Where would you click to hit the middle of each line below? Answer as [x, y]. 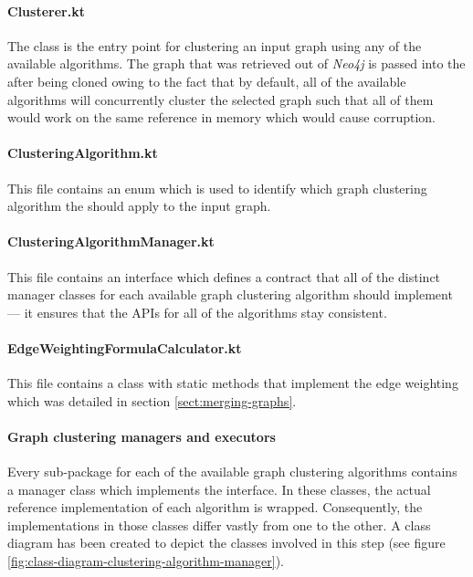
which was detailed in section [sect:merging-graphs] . [152, 400]
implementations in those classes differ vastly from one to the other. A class [219, 525]
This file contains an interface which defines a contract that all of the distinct [224, 276]
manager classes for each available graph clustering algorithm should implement [230, 294]
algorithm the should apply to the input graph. [139, 206]
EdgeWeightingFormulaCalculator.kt [125, 347]
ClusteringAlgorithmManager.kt [111, 241]
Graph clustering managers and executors [142, 436]
